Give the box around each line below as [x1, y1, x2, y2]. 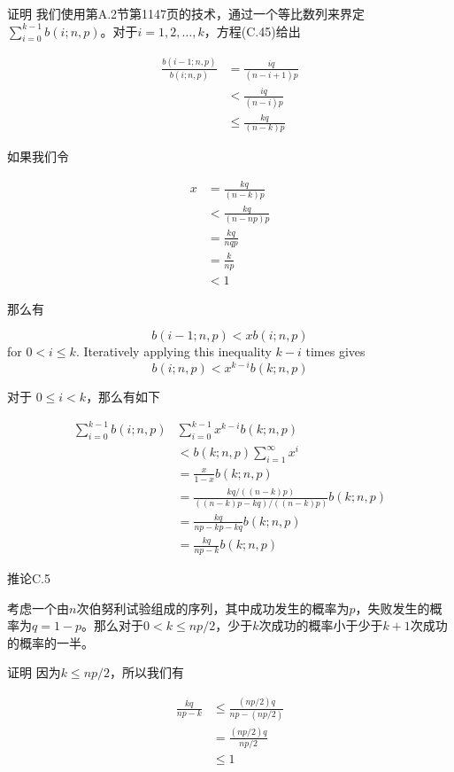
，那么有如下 [86, 387, 161, 406]
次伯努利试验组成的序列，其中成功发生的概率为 [76, 598, 350, 617]
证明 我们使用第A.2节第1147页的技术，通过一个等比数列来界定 [7, 4, 366, 22]
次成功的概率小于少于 [258, 616, 383, 635]
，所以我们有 [110, 663, 185, 682]
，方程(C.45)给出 [204, 21, 301, 40]
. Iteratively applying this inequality [75, 342, 272, 361]
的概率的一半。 [7, 633, 94, 651]
